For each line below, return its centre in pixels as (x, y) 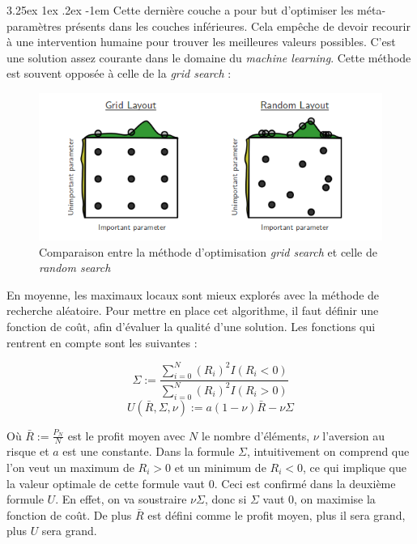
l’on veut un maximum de (70, 467)
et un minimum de (220, 467)
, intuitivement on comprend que (328, 451)
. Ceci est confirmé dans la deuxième (305, 483)
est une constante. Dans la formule (149, 451)
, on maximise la (335, 499)
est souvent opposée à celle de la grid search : (119, 73)
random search (75, 268)
